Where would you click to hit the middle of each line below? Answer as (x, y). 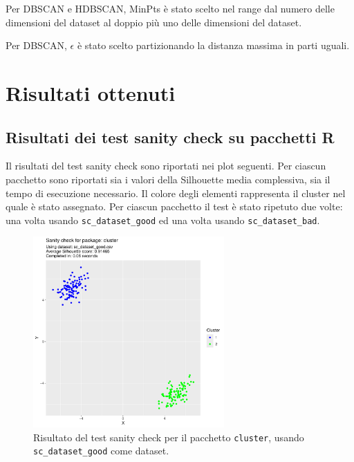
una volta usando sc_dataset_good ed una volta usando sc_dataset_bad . (163, 220)
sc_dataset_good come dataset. (101, 451)
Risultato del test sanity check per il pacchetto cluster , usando (169, 437)
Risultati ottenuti (91, 92)
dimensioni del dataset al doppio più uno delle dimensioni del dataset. (154, 22)
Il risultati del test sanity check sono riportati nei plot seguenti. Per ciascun (166, 166)
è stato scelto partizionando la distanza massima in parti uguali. (213, 45)
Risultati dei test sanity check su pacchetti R (170, 137)
